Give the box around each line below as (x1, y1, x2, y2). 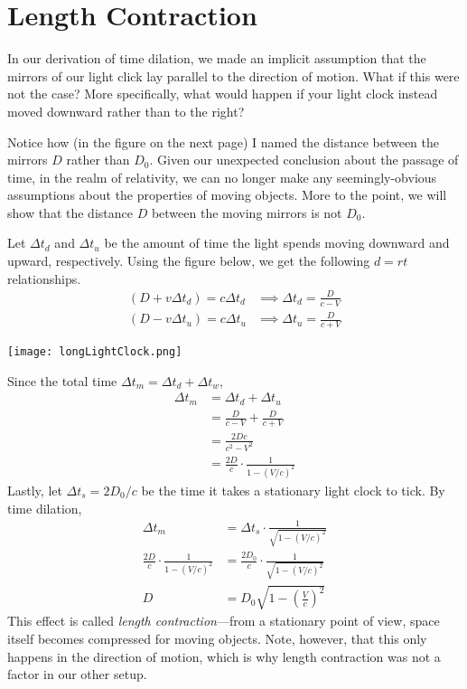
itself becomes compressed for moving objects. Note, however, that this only (7, 629, 427, 648)
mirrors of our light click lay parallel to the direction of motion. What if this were (7, 66, 460, 85)
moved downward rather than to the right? (7, 101, 245, 120)
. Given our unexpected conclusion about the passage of (149, 150, 459, 169)
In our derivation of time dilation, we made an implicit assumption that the (7, 49, 426, 68)
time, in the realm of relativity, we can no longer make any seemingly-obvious (7, 167, 437, 186)
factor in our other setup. (7, 665, 147, 684)
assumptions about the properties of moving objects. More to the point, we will (7, 185, 447, 204)
